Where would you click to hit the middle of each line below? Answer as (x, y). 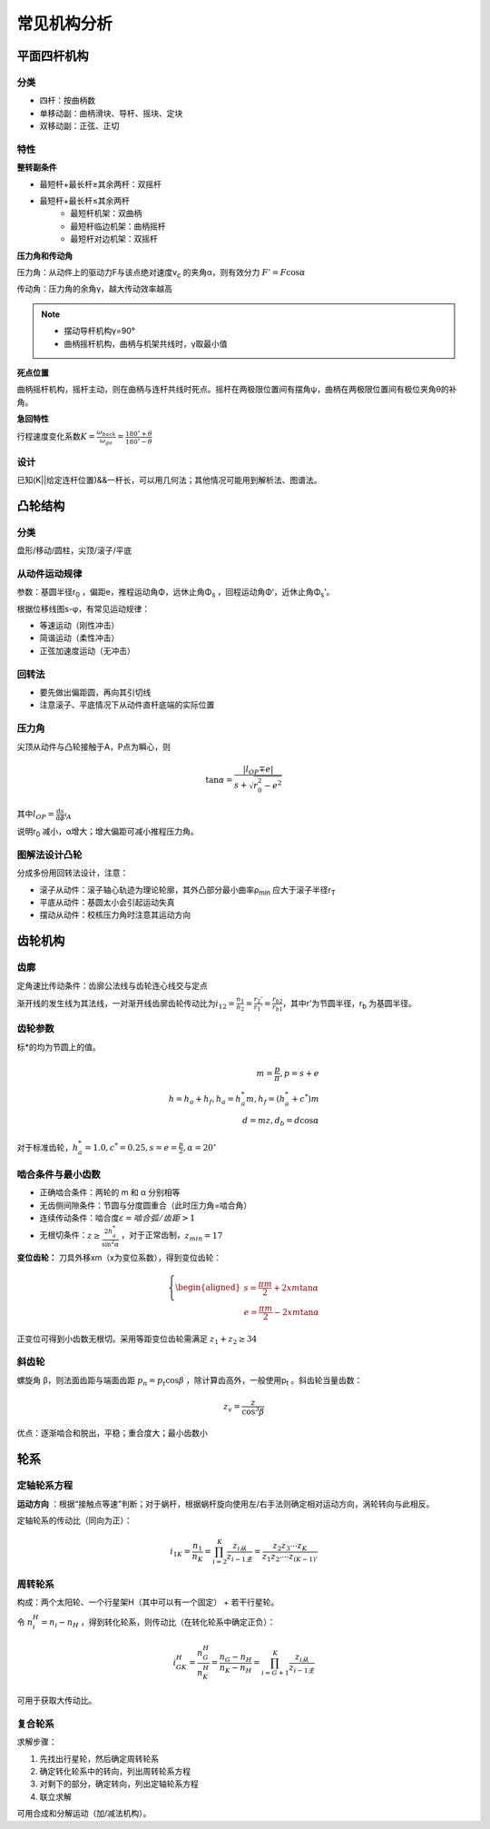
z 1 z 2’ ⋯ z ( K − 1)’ (289, 1557)
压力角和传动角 (44, 255)
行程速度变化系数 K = (56, 437)
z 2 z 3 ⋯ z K (290, 1547)
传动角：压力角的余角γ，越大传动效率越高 (94, 289)
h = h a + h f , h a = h (205, 1100)
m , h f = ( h (266, 1100)
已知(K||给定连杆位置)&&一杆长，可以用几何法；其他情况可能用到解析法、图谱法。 (169, 480)
